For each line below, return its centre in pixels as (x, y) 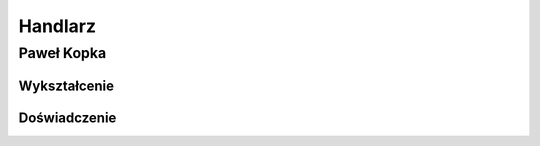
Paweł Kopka (62, 53)
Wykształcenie (66, 85)
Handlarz (57, 26)
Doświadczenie (67, 117)
